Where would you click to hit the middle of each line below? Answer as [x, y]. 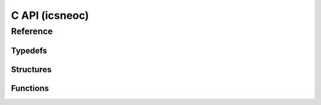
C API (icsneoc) [50, 15]
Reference [32, 31]
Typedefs [29, 50]
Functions [30, 88]
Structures [31, 69]
